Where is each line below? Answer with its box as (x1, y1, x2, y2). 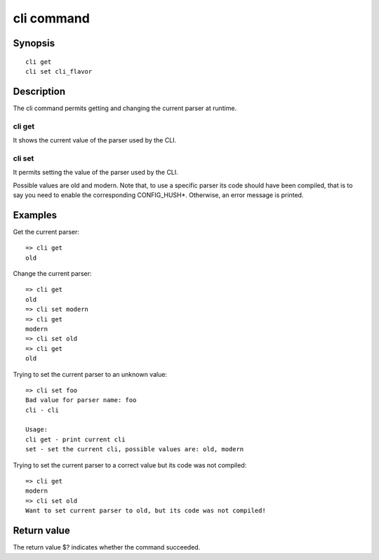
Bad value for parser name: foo (25, 396, 137, 404)
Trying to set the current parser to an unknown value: (13, 370, 168, 378)
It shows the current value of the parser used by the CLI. (13, 136, 177, 144)
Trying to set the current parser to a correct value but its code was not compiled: (13, 460, 247, 469)
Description (13, 85, 66, 98)
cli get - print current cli (25, 435, 126, 444)
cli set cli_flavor (25, 67, 93, 75)
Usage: (25, 425, 48, 434)
